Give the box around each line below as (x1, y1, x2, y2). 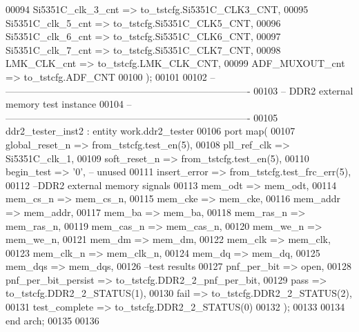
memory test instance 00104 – (6, 97, 132, 111)
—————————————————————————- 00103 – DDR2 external (6, 83, 353, 97)
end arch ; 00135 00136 (6, 313, 99, 327)
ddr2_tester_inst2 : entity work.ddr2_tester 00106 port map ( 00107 (6, 124, 295, 138)
